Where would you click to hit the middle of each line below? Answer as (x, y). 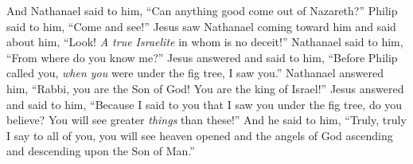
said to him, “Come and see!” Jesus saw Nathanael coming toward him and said (201, 26)
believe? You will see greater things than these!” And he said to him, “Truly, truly (206, 120)
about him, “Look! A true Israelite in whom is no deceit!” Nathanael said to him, (205, 42)
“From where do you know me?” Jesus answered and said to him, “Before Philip (202, 57)
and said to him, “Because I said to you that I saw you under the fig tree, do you (205, 104)
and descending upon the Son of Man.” (101, 151)
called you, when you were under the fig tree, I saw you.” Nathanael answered (195, 73)
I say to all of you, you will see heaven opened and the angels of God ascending (200, 135)
